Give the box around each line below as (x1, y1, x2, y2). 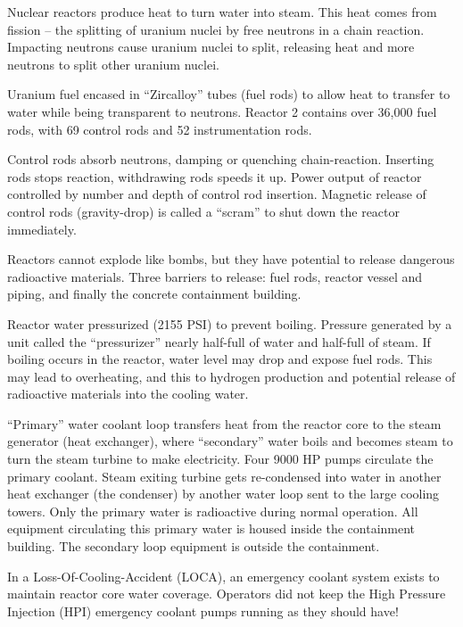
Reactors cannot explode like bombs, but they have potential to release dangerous (7, 250, 455, 268)
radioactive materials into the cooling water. (7, 384, 249, 403)
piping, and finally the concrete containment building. (7, 285, 302, 303)
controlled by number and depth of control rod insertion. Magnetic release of (7, 185, 426, 203)
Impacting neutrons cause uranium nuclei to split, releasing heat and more (7, 37, 415, 56)
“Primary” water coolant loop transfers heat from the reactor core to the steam (7, 414, 442, 433)
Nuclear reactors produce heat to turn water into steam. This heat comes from (7, 3, 437, 21)
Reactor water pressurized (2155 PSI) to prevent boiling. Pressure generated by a (7, 314, 452, 333)
